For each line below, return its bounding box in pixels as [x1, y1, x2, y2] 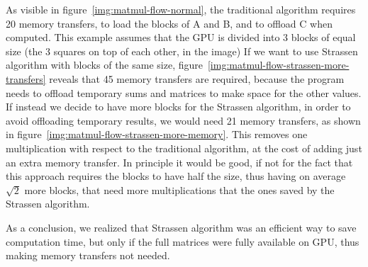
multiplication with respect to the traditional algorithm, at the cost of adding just [6, 140, 362, 155]
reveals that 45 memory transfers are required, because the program [49, 71, 345, 86]
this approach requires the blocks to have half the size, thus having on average [6, 169, 346, 183]
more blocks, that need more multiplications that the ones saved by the [24, 182, 335, 197]
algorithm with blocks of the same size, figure [6, 57, 203, 72]
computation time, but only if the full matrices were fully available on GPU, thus [6, 234, 359, 249]
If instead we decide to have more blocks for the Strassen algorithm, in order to [6, 99, 351, 114]
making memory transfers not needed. [6, 248, 170, 263]
